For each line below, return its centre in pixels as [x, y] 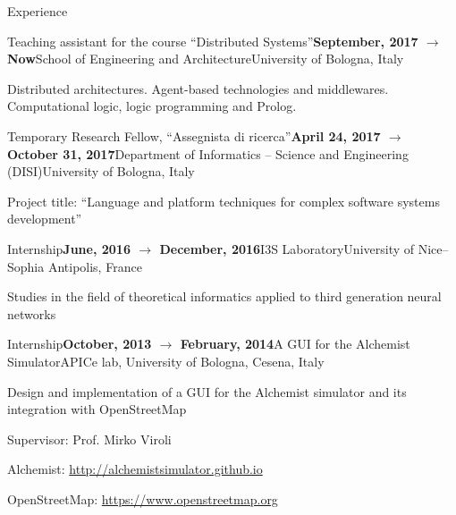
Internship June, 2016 [69, 248]
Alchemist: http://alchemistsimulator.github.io [135, 469]
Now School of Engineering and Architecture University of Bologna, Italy [206, 59]
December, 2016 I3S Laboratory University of [287, 248]
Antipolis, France [95, 266]
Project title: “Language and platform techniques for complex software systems [224, 201]
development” [45, 219]
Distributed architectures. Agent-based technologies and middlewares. [198, 88]
